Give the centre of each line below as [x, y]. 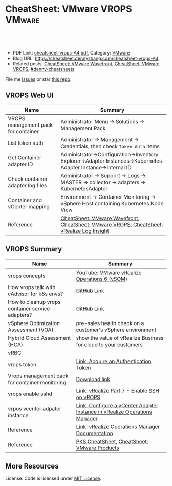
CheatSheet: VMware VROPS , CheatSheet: [112, 224]
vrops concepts [27, 276]
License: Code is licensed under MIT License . [53, 478]
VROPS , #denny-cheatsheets [44, 69]
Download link [93, 379]
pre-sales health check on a [110, 323]
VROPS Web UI [29, 95]
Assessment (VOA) [31, 330]
